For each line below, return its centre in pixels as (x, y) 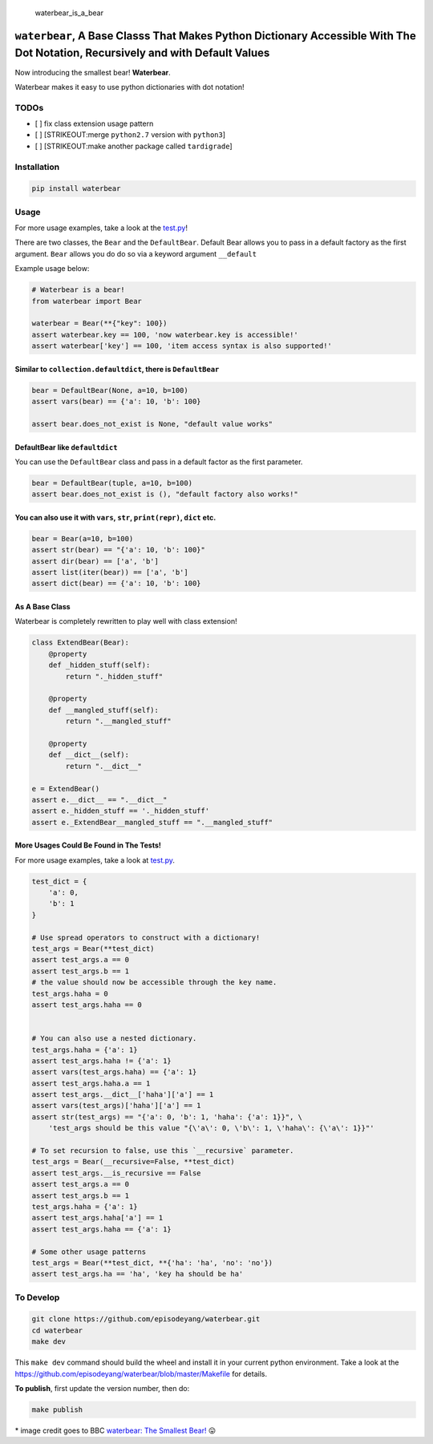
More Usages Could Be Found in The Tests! (88, 845)
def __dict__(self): (89, 755)
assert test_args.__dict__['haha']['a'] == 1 (123, 1095)
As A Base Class (43, 607)
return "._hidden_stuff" (114, 676)
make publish (57, 1410)
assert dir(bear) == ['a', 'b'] (95, 561)
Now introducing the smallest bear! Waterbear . (93, 72)
